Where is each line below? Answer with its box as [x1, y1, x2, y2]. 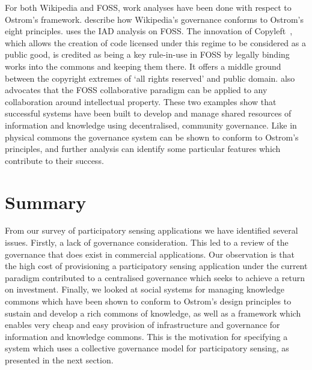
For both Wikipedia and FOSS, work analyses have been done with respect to [5, 1, 292, 13]
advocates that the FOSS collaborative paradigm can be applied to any [5, 83, 268, 96]
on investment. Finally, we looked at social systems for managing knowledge [5, 283, 284, 296]
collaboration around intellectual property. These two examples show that [5, 95, 277, 108]
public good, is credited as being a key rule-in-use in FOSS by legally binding [5, 48, 290, 61]
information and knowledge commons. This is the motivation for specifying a [5, 330, 288, 342]
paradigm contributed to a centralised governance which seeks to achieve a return [5, 271, 305, 284]
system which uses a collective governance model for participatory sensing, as [5, 342, 289, 354]
